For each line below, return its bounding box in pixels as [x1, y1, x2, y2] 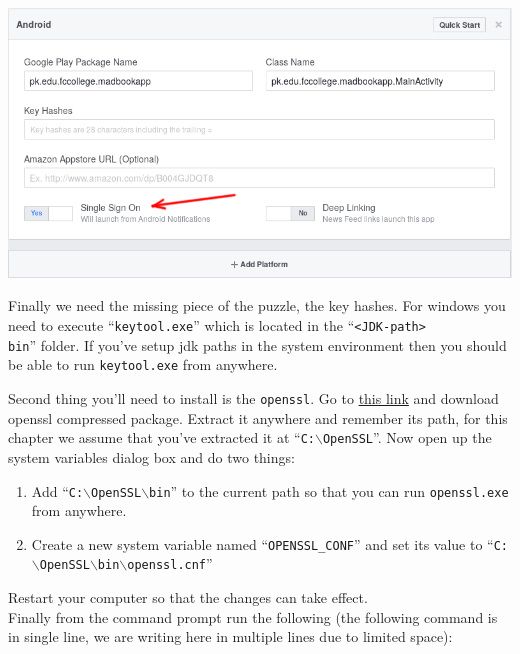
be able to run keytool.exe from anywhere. [8, 354, 278, 375]
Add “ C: [31, 480, 84, 501]
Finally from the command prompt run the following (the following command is [8, 606, 498, 627]
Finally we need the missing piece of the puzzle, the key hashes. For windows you [8, 295, 506, 316]
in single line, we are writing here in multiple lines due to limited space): [8, 626, 453, 647]
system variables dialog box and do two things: [8, 446, 295, 467]
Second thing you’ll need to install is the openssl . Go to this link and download [8, 388, 499, 409]
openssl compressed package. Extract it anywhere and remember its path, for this [8, 407, 508, 428]
